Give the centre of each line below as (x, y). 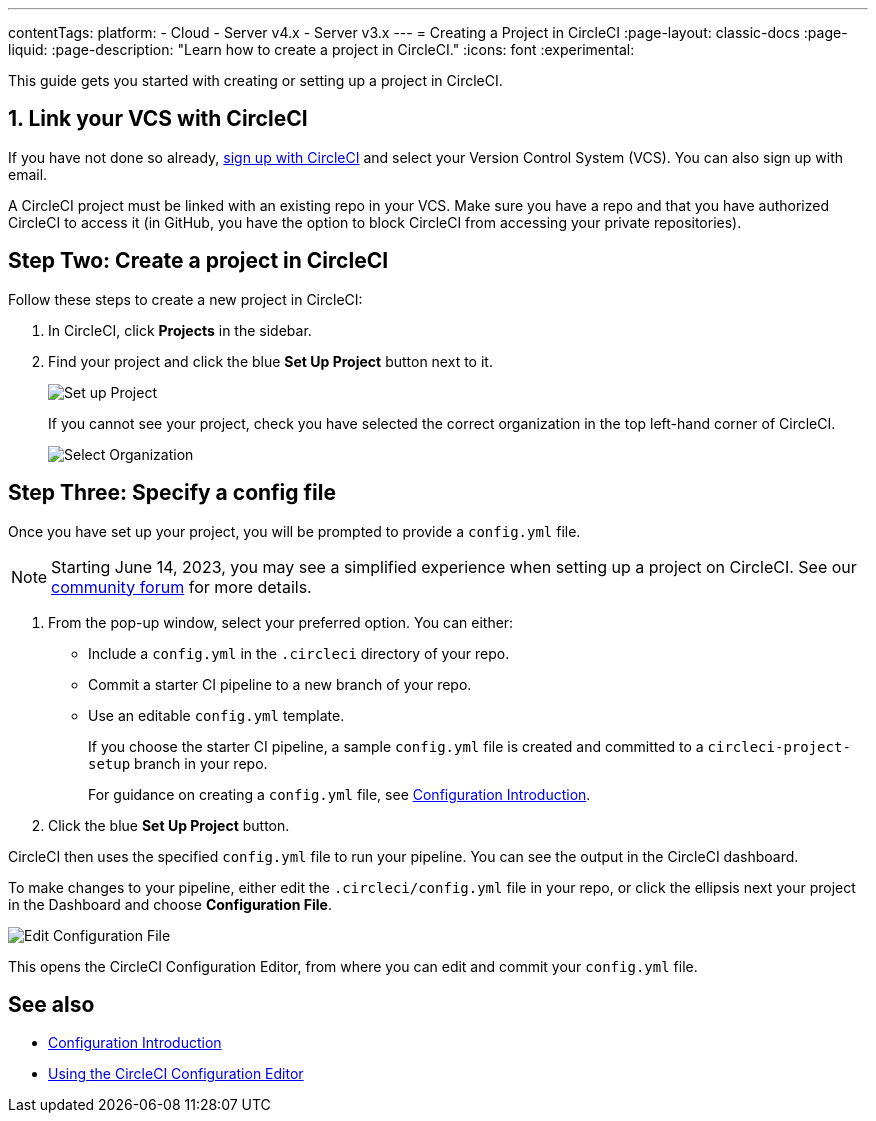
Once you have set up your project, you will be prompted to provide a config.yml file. (294, 531)
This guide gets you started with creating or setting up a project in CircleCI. (255, 80)
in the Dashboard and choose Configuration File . (170, 904)
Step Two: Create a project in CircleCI (198, 261)
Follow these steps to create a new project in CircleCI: (185, 299)
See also (51, 1004)
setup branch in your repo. (178, 763)
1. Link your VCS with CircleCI (158, 119)
